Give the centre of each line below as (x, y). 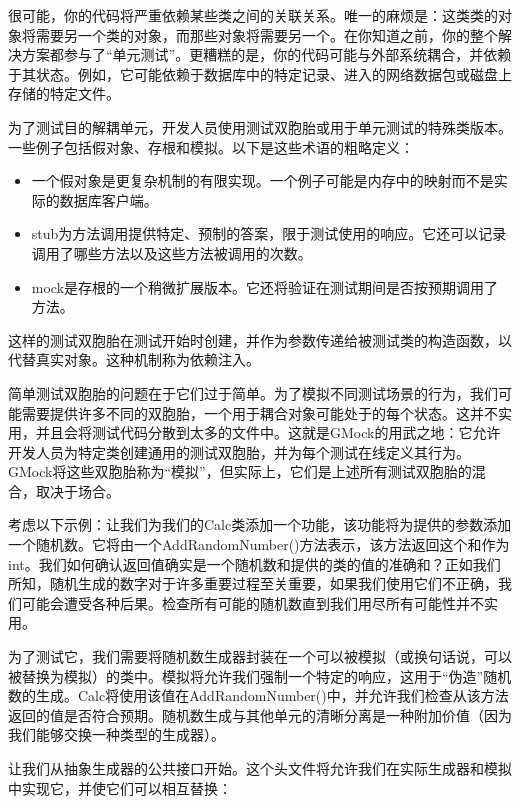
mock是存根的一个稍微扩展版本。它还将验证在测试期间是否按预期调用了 (265, 286)
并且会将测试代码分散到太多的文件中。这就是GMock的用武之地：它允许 (268, 432)
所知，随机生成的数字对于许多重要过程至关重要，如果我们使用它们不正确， (253, 583)
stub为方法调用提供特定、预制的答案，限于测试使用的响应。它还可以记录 (269, 233)
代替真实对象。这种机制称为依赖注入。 (134, 359)
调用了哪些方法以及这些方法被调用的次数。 (171, 252)
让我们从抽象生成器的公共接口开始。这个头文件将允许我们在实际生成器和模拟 (260, 768)
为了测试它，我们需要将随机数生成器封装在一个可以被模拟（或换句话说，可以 (260, 656)
